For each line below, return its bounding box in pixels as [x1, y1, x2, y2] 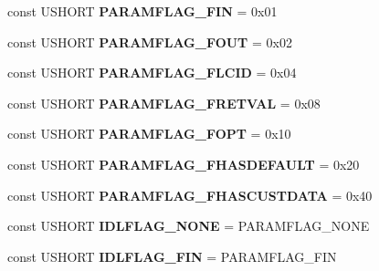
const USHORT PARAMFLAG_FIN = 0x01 [7, 2, 278, 20]
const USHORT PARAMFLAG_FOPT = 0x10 [7, 124, 291, 143]
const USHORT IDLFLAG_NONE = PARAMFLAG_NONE [7, 216, 370, 235]
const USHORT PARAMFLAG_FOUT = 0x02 [7, 32, 292, 51]
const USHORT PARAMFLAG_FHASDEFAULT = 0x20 [7, 154, 360, 173]
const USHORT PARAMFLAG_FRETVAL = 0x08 [7, 93, 321, 112]
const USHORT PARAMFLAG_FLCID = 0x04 [7, 63, 297, 82]
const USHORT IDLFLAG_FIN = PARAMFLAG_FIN [7, 246, 337, 266]
